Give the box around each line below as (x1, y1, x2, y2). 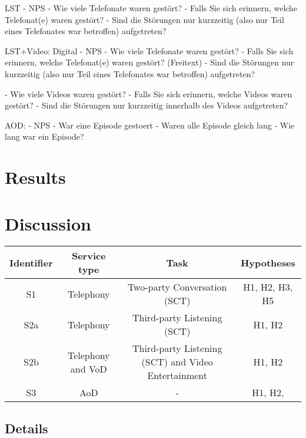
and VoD (70, 361, 107, 376)
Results (5, 165, 66, 189)
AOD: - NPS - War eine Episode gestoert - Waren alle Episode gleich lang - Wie (5, 118, 295, 131)
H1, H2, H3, (243, 280, 293, 294)
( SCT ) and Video (141, 355, 213, 369)
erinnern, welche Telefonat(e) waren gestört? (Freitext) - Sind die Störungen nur (5, 56, 294, 68)
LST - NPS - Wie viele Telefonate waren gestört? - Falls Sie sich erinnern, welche (5, 2, 298, 14)
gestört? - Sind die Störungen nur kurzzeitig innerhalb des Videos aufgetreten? (5, 99, 288, 111)
